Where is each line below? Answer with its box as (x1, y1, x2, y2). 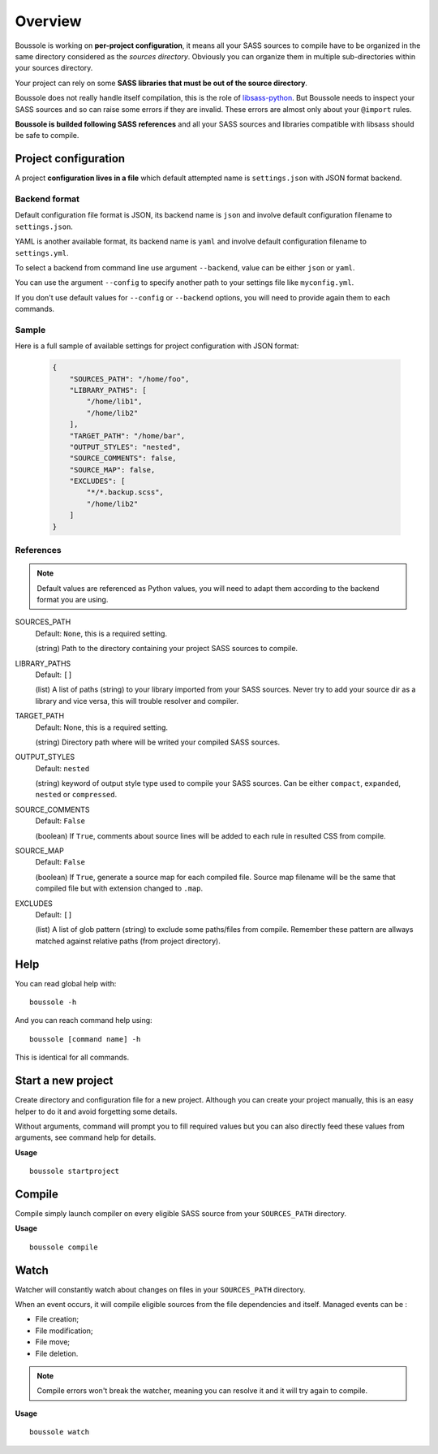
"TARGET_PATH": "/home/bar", (69, 431, 186, 440)
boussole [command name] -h (29, 1034, 141, 1043)
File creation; (35, 1314, 79, 1324)
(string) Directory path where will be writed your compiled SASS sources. (35, 737, 280, 747)
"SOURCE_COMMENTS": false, (69, 454, 178, 463)
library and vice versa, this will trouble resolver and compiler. (35, 696, 239, 705)
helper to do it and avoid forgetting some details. (15, 1107, 178, 1116)
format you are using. (36, 594, 109, 604)
